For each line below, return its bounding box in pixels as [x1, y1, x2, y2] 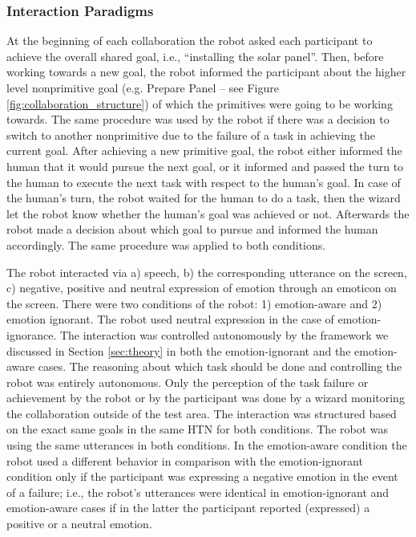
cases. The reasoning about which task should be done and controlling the [38, 358, 402, 375]
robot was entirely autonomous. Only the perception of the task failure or [6, 373, 369, 390]
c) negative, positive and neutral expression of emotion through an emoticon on [6, 279, 397, 296]
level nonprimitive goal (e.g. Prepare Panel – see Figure [6, 79, 279, 96]
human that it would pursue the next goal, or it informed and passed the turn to [6, 157, 404, 174]
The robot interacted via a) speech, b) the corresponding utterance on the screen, [6, 263, 407, 280]
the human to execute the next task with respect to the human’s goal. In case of [6, 173, 401, 190]
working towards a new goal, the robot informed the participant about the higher [6, 63, 406, 80]
